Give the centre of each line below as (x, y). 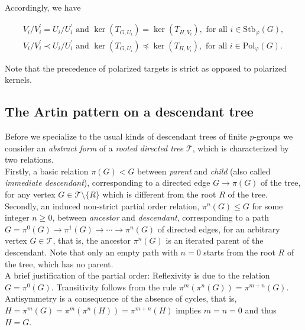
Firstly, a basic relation (47, 171)
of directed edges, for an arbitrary (219, 229)
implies (189, 310)
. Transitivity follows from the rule (114, 287)
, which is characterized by (241, 148)
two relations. (29, 159)
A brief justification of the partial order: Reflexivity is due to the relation (137, 275)
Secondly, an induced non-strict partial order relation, (102, 206)
